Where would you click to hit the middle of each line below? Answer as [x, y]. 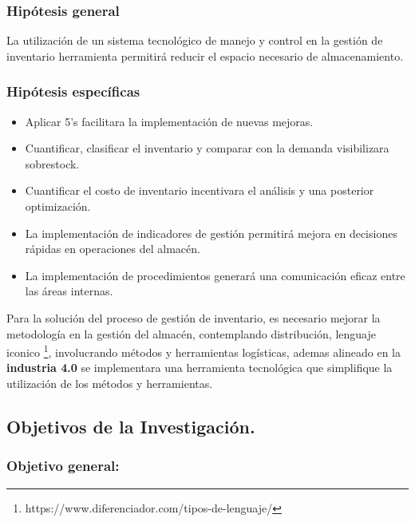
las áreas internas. [69, 291]
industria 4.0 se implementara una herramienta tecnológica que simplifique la [200, 368]
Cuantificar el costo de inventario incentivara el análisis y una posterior [200, 190]
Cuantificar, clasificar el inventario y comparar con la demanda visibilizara [207, 148]
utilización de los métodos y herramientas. [110, 383]
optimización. [58, 206]
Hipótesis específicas [73, 91]
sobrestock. [52, 163]
